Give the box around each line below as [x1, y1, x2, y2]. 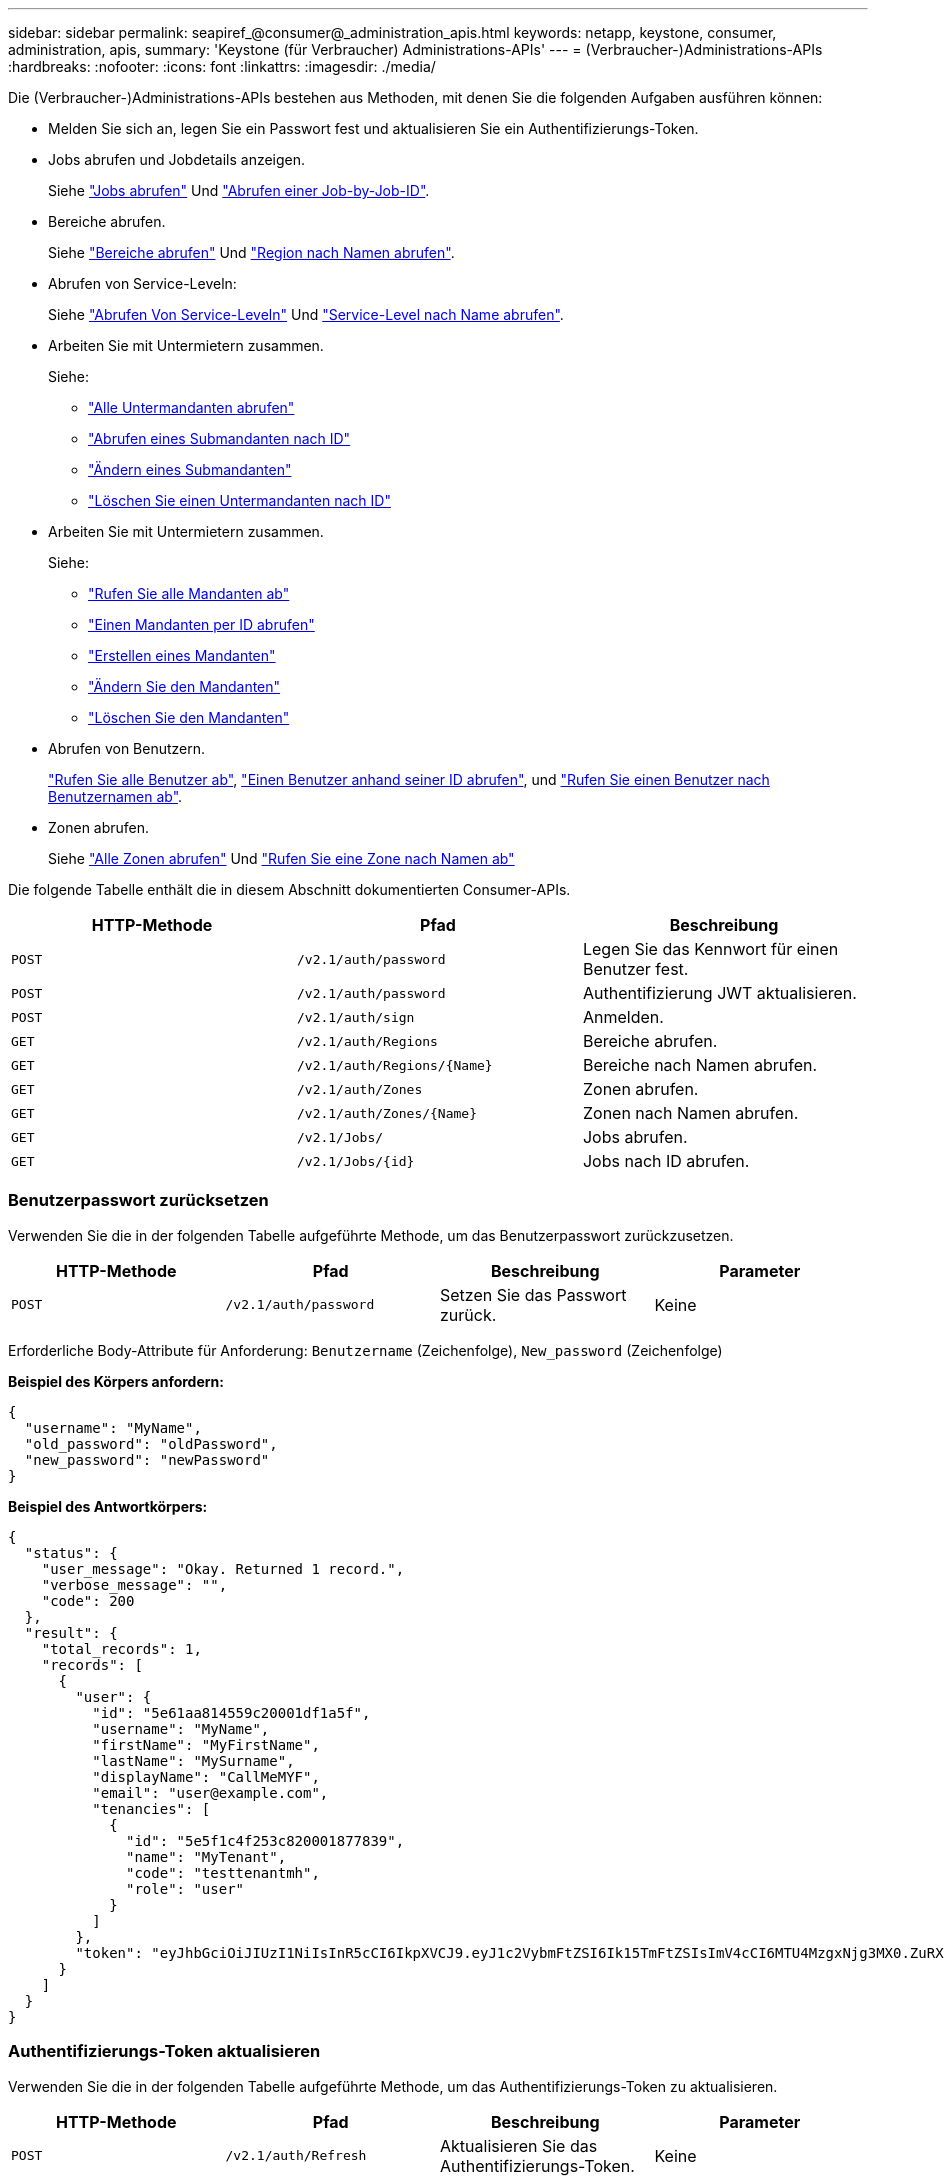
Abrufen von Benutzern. [48, 740, 206, 757]
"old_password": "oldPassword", [24, 1435, 278, 1452]
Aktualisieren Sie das [440, 2135, 598, 2156]
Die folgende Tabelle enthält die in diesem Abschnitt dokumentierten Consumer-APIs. [8, 881, 571, 898]
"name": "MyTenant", [126, 1848, 287, 1865]
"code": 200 [41, 1592, 135, 1609]
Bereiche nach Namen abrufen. [582, 1055, 818, 1075]
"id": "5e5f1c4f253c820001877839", [126, 1832, 405, 1849]
